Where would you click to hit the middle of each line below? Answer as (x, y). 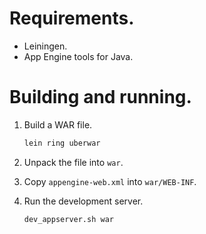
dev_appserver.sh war (68, 219)
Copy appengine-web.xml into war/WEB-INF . (110, 181)
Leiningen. (45, 46)
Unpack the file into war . (73, 162)
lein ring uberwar (62, 143)
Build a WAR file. (58, 124)
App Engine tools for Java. (78, 56)
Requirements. (72, 18)
